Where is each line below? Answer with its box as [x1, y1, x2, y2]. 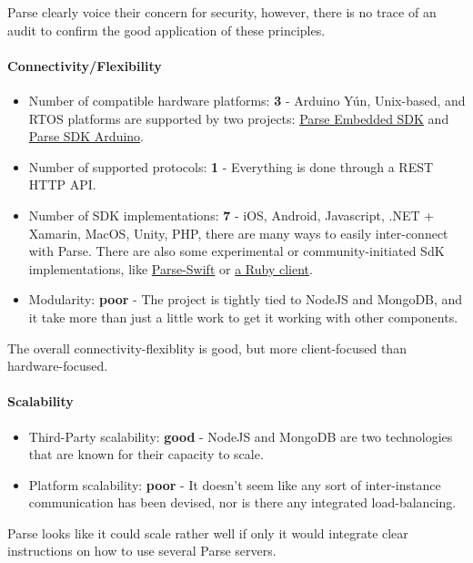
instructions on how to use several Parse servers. [7, 541, 277, 560]
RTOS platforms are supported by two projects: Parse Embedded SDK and [28, 108, 449, 128]
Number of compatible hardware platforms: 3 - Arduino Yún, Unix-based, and [28, 90, 466, 109]
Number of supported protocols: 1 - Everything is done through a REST [28, 157, 434, 176]
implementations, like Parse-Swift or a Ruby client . [28, 259, 313, 278]
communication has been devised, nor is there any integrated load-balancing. [28, 493, 457, 512]
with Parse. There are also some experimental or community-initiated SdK [28, 241, 445, 261]
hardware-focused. [7, 356, 108, 375]
